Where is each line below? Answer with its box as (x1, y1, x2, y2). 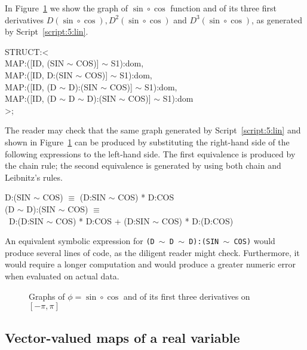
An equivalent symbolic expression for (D (5, 235, 155, 247)
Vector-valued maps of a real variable (5, 328, 240, 346)
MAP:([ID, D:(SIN (5, 68, 73, 81)
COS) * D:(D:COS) (161, 214, 234, 227)
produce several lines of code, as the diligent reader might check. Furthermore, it (5, 246, 300, 258)
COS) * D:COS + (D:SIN (56, 214, 150, 227)
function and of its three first (170, 2, 277, 14)
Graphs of (29, 290, 65, 302)
